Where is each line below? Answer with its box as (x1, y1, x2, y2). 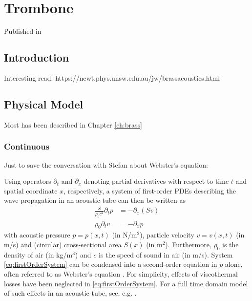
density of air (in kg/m (4, 249, 73, 259)
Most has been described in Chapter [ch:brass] (4, 119, 142, 129)
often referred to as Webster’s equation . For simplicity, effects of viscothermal (4, 268, 238, 279)
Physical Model (4, 96, 84, 111)
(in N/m (112, 230, 137, 240)
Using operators (4, 176, 51, 186)
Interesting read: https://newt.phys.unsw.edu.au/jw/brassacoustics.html (4, 72, 220, 83)
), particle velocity (140, 230, 194, 240)
